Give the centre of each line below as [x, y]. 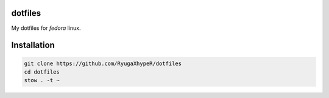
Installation [33, 45]
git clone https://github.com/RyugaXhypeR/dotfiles [103, 63]
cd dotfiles [42, 72]
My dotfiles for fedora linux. [46, 28]
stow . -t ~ [42, 80]
